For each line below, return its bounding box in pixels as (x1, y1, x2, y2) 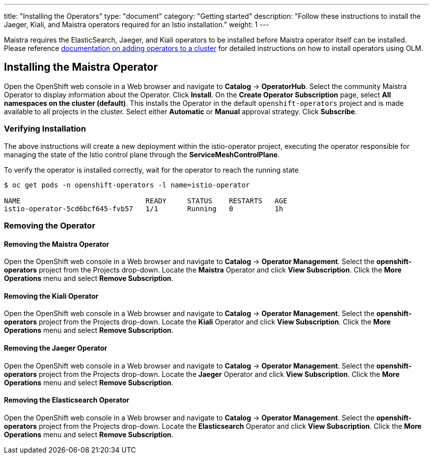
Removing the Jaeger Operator (4, 344, 107, 353)
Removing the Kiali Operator (4, 291, 98, 300)
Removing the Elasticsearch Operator (4, 396, 130, 405)
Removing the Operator (4, 220, 95, 230)
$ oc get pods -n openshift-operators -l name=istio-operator (4, 181, 250, 189)
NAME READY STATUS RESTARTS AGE (4, 196, 288, 205)
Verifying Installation (4, 124, 86, 134)
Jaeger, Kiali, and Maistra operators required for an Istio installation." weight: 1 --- (4, 20, 269, 29)
